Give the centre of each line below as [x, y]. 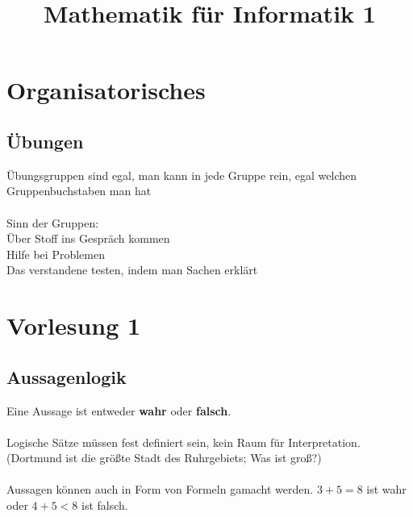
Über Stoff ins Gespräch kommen [88, 238]
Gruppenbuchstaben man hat [79, 191]
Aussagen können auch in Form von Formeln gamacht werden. [160, 489]
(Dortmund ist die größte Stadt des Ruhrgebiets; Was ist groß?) [164, 458]
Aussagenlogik [67, 376]
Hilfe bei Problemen [56, 254]
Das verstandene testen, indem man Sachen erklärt [132, 270]
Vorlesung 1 [74, 325]
